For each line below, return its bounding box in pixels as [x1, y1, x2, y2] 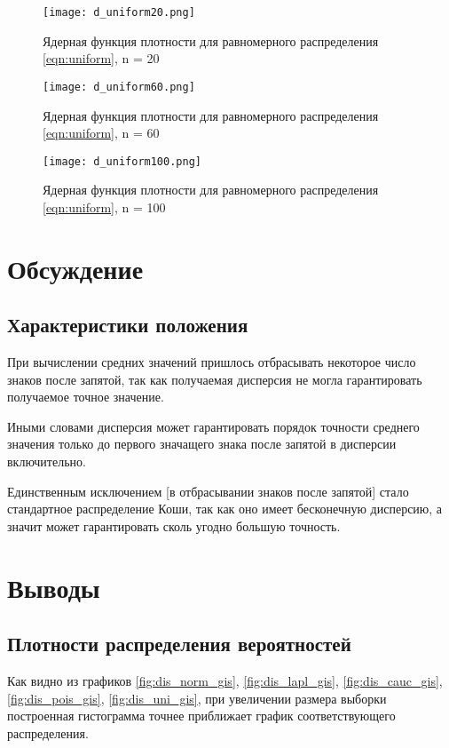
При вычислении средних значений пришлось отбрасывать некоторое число [7, 353, 416, 371]
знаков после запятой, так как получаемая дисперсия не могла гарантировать [7, 370, 422, 388]
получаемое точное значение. [7, 387, 164, 406]
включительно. [7, 452, 86, 471]
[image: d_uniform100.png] [43, 155, 201, 168]
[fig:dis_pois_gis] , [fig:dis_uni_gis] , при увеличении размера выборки [7, 688, 387, 707]
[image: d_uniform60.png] [43, 80, 195, 93]
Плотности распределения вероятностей [7, 630, 351, 657]
